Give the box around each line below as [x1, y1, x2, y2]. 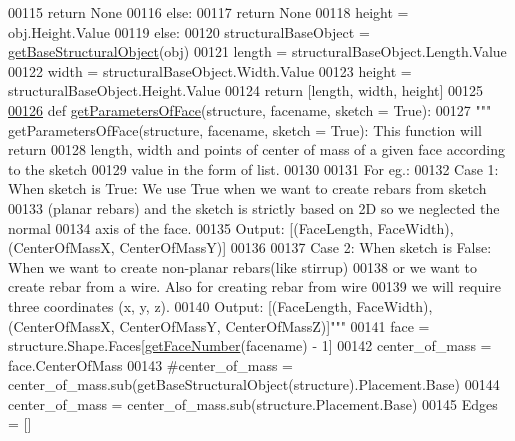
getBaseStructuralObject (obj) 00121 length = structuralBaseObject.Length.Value [8, 41, 507, 62]
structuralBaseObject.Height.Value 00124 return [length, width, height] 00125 [8, 80, 484, 101]
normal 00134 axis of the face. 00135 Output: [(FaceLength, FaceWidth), [8, 217, 454, 238]
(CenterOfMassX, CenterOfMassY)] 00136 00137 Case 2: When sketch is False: [8, 237, 492, 258]
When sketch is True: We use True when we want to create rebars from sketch [8, 178, 487, 199]
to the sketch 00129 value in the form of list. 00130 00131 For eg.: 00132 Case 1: [8, 158, 499, 179]
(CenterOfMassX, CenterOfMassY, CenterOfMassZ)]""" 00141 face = [8, 315, 430, 336]
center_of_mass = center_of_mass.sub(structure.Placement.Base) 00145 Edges [8, 393, 498, 414]
